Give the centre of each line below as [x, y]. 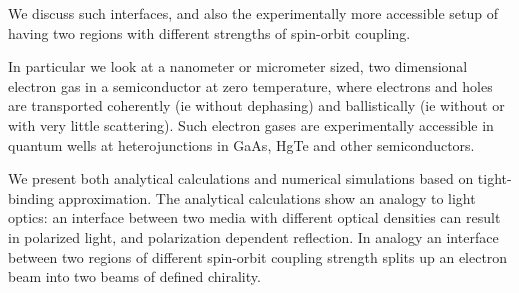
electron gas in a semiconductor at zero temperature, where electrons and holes [250, 85]
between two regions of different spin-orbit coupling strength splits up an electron [258, 256]
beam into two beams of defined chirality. [134, 276]
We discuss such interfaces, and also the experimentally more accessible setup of [253, 13]
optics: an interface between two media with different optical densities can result [254, 217]
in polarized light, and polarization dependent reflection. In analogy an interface [253, 236]
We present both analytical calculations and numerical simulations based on [241, 178]
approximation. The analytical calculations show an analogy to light [267, 197]
